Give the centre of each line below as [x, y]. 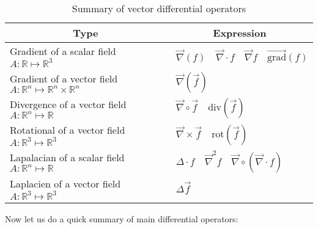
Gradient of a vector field [64, 78]
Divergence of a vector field [68, 104]
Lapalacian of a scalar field [67, 158]
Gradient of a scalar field [63, 51]
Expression [240, 33]
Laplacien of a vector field [65, 183]
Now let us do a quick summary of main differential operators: [122, 218]
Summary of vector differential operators [159, 8]
